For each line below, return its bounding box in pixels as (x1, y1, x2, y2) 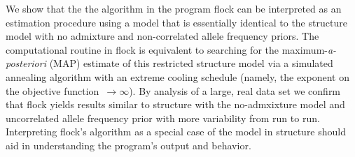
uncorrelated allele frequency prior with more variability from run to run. (6, 110, 320, 125)
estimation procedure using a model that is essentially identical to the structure (6, 15, 347, 29)
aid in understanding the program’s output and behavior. (6, 137, 251, 152)
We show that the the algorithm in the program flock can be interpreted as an (6, 1, 342, 15)
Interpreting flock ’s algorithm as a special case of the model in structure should (6, 124, 347, 139)
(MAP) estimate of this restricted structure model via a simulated (49, 56, 333, 70)
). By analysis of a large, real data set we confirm (129, 83, 341, 98)
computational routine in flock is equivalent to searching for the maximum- (6, 42, 328, 57)
